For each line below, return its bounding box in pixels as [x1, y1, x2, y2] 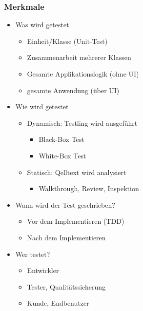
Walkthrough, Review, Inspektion [39, 183, 139, 194]
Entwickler [27, 265, 59, 275]
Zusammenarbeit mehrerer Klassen [27, 52, 131, 62]
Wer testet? [15, 249, 50, 259]
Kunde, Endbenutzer [27, 298, 89, 308]
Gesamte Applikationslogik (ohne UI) [27, 69, 139, 78]
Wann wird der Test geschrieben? [15, 199, 115, 210]
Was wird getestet [15, 19, 69, 30]
